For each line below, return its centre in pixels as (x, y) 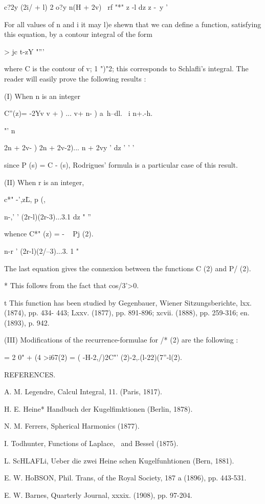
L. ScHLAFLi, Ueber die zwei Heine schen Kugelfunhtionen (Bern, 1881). (119, 460)
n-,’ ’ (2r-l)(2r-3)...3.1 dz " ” (48, 216)
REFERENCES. (30, 374)
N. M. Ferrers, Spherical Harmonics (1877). (72, 426)
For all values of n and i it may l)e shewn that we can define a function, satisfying (133, 24)
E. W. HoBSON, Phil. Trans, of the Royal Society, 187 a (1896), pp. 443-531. (125, 478)
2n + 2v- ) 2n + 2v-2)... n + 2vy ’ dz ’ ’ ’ (69, 147)
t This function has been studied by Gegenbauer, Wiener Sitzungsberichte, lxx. (128, 302)
